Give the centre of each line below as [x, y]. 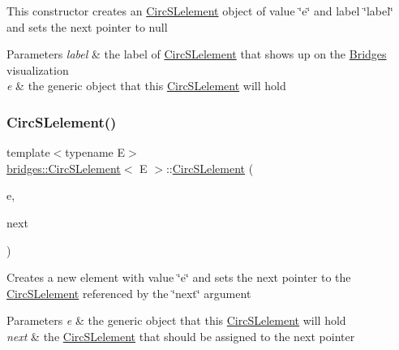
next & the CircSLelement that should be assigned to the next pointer [181, 336]
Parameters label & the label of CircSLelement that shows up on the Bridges [197, 54]
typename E [95, 152]
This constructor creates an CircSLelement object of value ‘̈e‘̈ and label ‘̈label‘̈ [200, 11]
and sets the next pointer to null [87, 26]
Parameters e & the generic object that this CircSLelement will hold [176, 320]
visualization [38, 69]
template [28, 152]
